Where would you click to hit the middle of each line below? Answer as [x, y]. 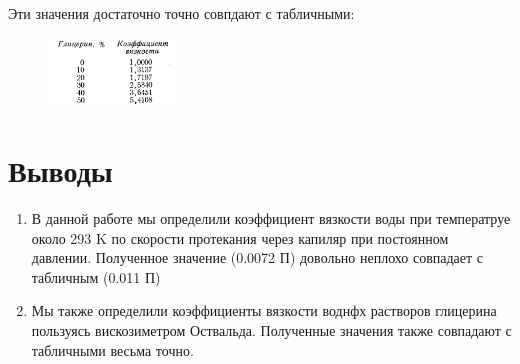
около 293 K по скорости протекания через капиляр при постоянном [240, 237]
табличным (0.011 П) [96, 276]
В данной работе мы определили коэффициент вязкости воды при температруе [271, 218]
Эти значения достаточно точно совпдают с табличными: [181, 13]
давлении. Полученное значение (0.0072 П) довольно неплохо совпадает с [257, 257]
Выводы [60, 170]
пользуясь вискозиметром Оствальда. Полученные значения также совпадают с [271, 330]
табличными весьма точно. [112, 349]
